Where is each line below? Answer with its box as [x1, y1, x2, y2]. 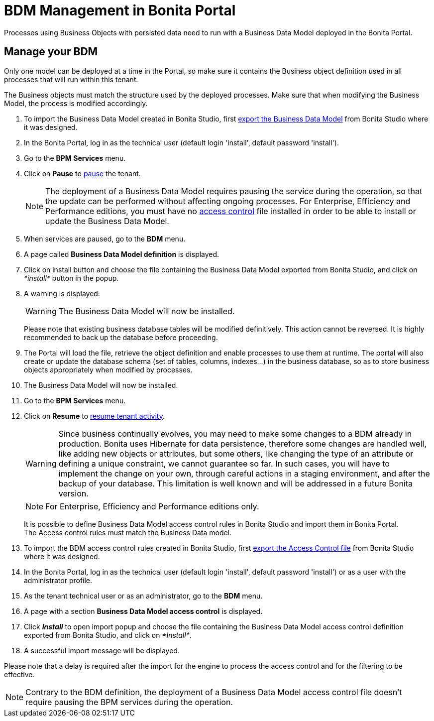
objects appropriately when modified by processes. [24, 365, 193, 374]
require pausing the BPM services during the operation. [25, 697, 233, 707]
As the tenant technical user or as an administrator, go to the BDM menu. [24, 591, 263, 600]
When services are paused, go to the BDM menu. [24, 234, 186, 243]
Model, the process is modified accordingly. [4, 99, 148, 108]
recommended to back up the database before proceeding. [24, 333, 218, 342]
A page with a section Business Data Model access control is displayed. [24, 606, 263, 615]
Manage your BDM [4, 45, 98, 58]
